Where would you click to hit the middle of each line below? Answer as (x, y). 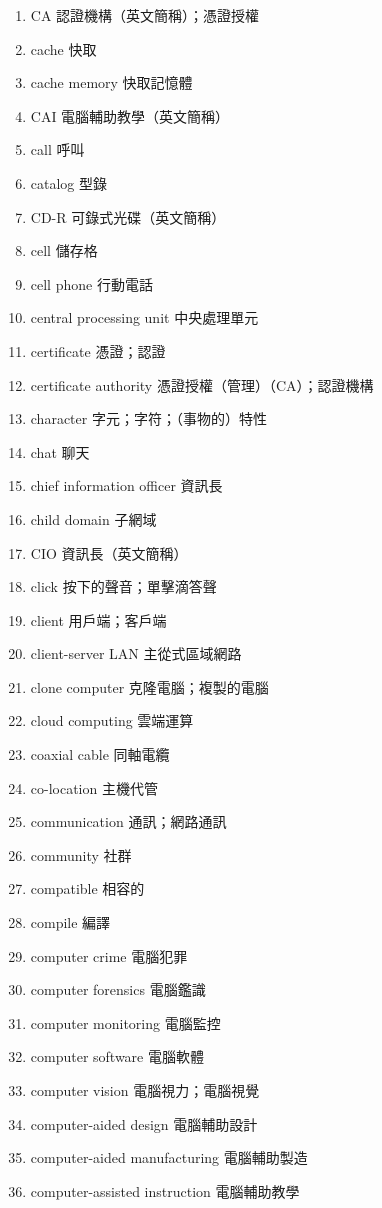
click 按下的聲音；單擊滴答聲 (123, 586)
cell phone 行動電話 (91, 283)
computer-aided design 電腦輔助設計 (144, 1123)
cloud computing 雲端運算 (112, 720)
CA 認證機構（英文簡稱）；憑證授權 (145, 15)
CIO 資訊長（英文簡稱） (109, 552)
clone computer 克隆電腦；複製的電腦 (149, 686)
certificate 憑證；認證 (98, 350)
